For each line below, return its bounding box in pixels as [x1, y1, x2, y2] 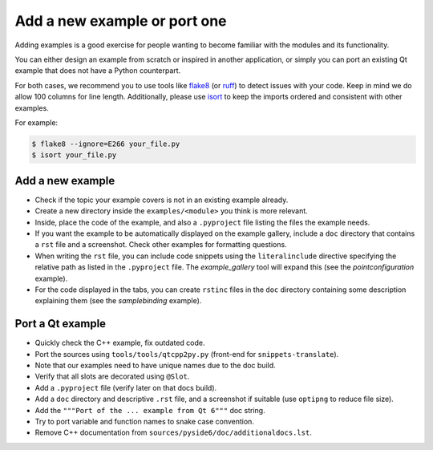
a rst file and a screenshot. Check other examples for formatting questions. [34, 240, 288, 249]
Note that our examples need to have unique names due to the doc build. [34, 360, 276, 370]
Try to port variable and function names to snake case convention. [34, 416, 254, 426]
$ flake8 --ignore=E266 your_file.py [31, 139, 180, 148]
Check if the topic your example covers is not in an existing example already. [34, 195, 289, 205]
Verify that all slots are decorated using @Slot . [34, 371, 190, 381]
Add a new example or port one [14, 12, 228, 30]
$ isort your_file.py [31, 151, 117, 160]
